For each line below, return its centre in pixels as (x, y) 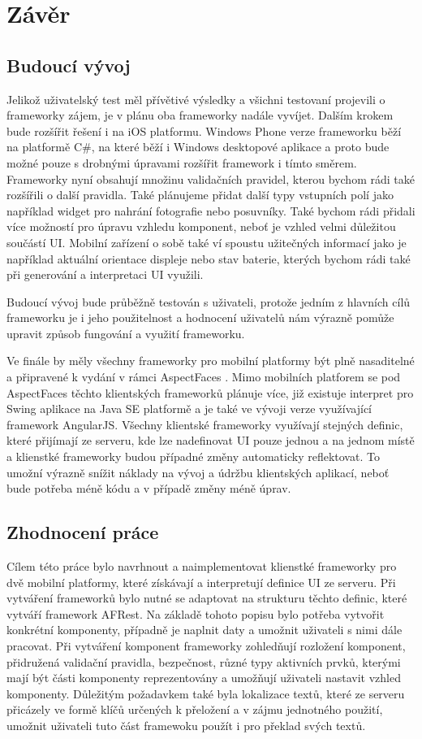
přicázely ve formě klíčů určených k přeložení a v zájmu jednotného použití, (195, 709)
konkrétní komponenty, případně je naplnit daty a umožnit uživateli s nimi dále (205, 630)
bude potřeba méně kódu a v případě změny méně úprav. (149, 488)
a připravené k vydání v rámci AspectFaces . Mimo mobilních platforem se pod (204, 377)
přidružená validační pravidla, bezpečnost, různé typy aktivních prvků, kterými (204, 661)
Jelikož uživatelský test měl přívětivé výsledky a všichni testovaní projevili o (196, 99)
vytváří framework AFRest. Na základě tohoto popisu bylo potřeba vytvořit (196, 613)
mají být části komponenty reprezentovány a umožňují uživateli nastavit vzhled (204, 678)
